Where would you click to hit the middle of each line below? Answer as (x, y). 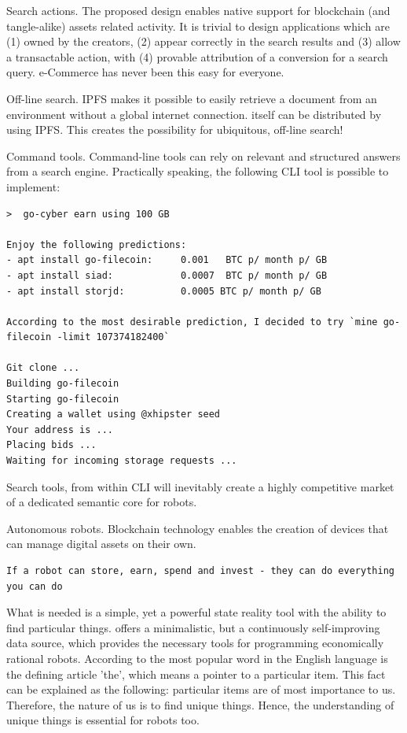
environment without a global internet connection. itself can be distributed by (194, 114)
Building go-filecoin (63, 384)
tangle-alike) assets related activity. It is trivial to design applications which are (198, 26)
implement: (33, 186)
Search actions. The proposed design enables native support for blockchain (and (198, 10)
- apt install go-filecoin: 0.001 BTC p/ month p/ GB (167, 260)
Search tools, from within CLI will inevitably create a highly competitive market (200, 486)
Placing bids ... (51, 445)
